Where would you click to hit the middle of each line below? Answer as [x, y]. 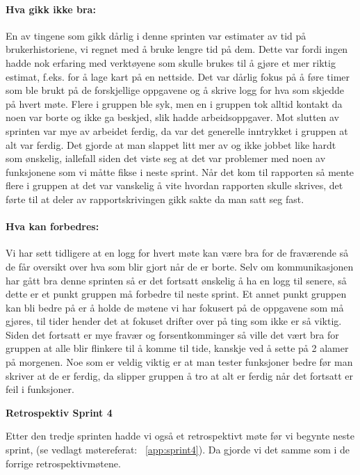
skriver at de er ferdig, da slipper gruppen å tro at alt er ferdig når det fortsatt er [180, 375]
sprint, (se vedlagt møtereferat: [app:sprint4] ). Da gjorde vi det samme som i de [178, 450]
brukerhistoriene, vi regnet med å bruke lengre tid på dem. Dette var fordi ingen [177, 49]
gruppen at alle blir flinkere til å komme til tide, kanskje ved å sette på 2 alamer [177, 348]
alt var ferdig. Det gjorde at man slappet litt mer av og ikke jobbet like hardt [171, 144]
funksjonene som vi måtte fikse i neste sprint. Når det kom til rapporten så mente [180, 171]
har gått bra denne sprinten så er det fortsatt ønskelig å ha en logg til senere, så [176, 280]
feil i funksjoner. [40, 389]
